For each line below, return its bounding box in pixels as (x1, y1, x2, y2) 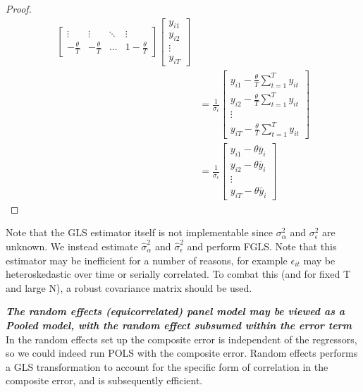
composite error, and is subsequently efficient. (6, 373, 203, 388)
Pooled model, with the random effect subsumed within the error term (6, 317, 352, 332)
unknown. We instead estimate (6, 238, 138, 253)
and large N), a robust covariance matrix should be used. (6, 280, 252, 295)
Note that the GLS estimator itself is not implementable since (6, 225, 273, 240)
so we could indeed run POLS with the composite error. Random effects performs (6, 345, 358, 360)
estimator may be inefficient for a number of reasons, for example (6, 252, 288, 267)
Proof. (6, 1, 32, 16)
